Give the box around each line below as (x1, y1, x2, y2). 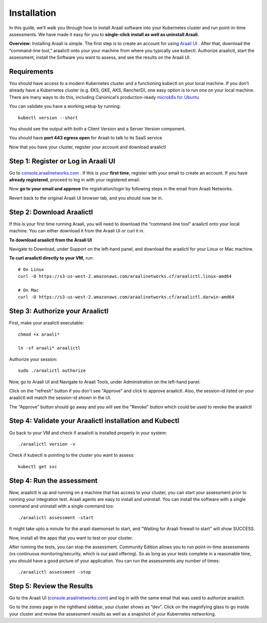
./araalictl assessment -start (18, 515, 94, 520)
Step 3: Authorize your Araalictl (9, 307, 109, 315)
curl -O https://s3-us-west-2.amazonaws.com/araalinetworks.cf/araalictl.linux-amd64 (18, 273, 232, 279)
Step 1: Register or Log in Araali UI (9, 157, 116, 165)
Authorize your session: (9, 356, 58, 362)
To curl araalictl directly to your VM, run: (9, 255, 94, 261)
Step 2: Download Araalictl (9, 208, 93, 216)
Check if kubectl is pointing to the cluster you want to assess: (9, 452, 134, 458)
